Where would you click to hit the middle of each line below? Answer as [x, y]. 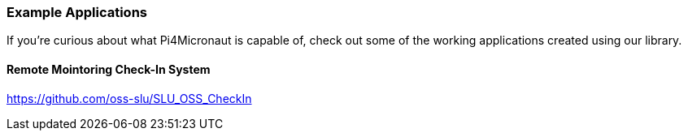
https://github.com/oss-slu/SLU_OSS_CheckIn [129, 98]
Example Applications [77, 12]
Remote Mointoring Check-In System [109, 69]
